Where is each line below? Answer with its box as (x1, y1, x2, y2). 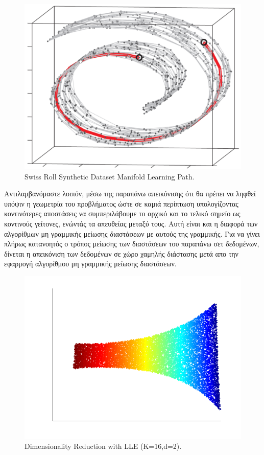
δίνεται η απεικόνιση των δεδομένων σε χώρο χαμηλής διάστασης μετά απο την (4, 248, 238, 259)
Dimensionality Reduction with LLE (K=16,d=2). (25, 440, 182, 451)
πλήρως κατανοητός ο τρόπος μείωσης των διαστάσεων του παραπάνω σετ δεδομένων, (4, 238, 259, 249)
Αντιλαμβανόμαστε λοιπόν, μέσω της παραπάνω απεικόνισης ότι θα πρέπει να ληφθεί (4, 188, 256, 199)
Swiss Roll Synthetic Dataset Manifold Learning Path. (25, 171, 195, 181)
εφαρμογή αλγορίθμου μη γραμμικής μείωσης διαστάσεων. (4, 258, 177, 269)
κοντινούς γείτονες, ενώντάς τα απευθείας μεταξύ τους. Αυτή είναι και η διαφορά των (4, 218, 258, 229)
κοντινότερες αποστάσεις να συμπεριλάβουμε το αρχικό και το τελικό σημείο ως (4, 208, 241, 219)
